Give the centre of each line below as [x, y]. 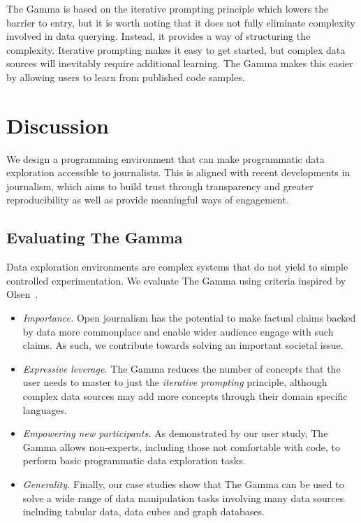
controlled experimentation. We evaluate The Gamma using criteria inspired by [176, 280]
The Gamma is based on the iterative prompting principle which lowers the [168, 8]
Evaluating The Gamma [95, 237]
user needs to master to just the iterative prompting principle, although [175, 382]
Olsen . [22, 294]
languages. [45, 409]
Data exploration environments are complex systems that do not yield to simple [177, 267]
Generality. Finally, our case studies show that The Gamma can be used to [183, 483]
